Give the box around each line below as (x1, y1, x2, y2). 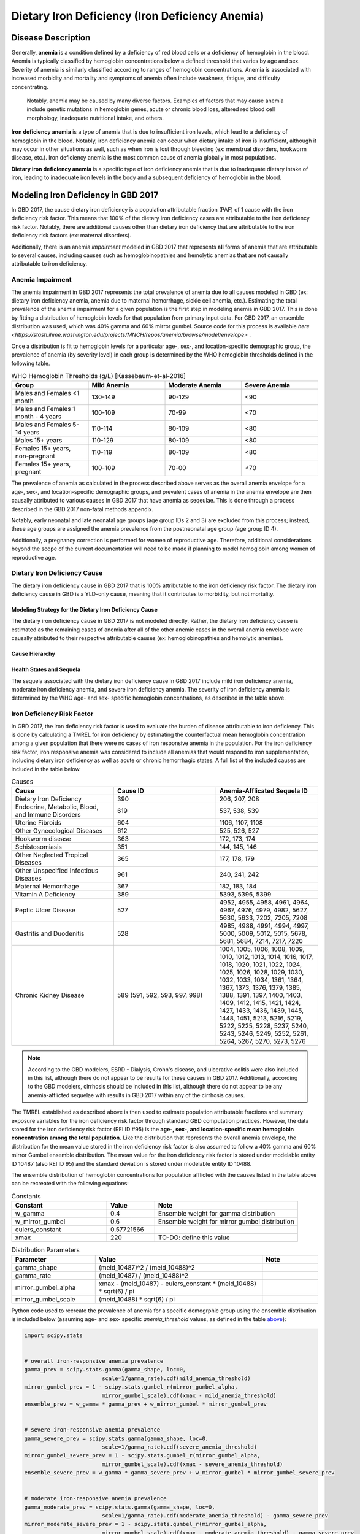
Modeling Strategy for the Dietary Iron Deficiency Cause (11, 606, 158, 614)
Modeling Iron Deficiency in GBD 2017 (11, 190, 159, 200)
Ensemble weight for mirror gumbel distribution (158, 1217, 294, 1226)
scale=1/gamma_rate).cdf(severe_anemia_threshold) (101, 1443, 258, 1451)
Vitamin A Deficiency (15, 890, 76, 899)
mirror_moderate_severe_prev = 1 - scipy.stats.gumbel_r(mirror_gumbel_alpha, (24, 1521, 267, 1528)
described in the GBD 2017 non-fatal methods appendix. (11, 505, 153, 512)
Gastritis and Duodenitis (15, 930, 85, 938)
